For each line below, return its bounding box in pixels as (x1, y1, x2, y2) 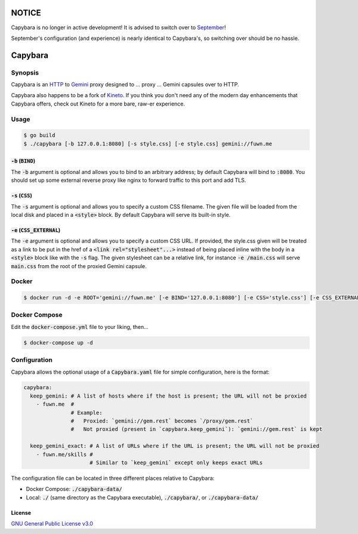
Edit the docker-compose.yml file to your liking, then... (11, 323, 149, 330)
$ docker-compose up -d (23, 339, 94, 346)
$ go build (23, 132, 55, 139)
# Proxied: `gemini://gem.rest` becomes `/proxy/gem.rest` (70, 418, 254, 424)
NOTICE (11, 8, 41, 18)
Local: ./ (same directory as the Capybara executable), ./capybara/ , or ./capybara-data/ (26, 493, 259, 501)
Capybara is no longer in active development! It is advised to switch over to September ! (11, 24, 226, 31)
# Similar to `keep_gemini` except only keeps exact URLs (89, 460, 263, 466)
